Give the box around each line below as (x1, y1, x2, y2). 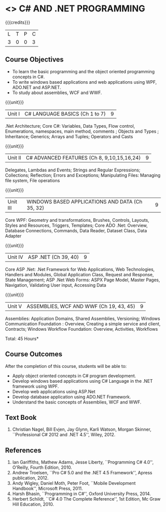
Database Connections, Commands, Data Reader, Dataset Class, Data (5, 227, 147, 233)
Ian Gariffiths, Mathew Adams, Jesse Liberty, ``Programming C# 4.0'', (12, 459, 154, 465)
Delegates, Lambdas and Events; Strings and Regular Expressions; (5, 167, 141, 173)
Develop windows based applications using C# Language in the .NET (12, 378, 153, 384)
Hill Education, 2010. (12, 501, 54, 508)
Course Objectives (5, 55, 64, 64)
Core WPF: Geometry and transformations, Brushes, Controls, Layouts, (5, 217, 150, 223)
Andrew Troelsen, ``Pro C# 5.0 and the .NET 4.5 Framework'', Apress (12, 470, 153, 476)
